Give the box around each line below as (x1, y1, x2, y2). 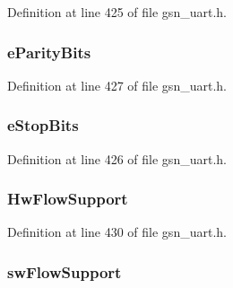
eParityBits (7, 40, 91, 63)
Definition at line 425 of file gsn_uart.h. (7, 3, 227, 21)
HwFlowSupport (7, 188, 128, 210)
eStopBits (7, 114, 79, 136)
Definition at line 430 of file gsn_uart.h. (7, 223, 227, 241)
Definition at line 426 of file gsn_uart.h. (7, 149, 227, 168)
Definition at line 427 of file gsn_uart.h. (7, 75, 227, 94)
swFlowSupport (7, 260, 122, 283)
